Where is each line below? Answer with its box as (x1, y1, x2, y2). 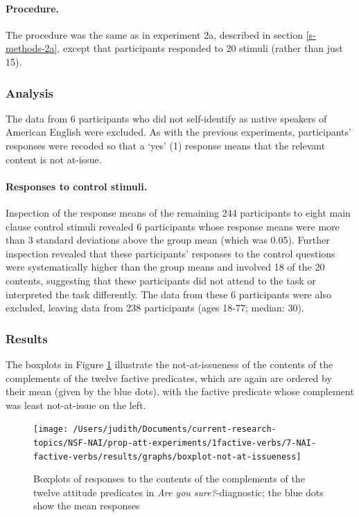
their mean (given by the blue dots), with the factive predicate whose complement (6, 384, 354, 399)
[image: (33, 424, 69, 435)
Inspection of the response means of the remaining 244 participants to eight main (6, 205, 351, 219)
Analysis (6, 84, 54, 101)
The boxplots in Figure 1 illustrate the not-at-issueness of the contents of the (6, 356, 333, 371)
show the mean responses (33, 498, 140, 513)
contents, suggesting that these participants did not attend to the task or (6, 273, 316, 287)
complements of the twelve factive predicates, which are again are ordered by (6, 370, 332, 385)
